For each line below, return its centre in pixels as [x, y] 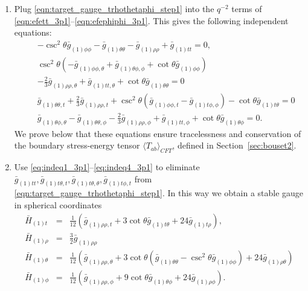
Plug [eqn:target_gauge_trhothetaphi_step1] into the [114, 8]
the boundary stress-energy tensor [77, 145]
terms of [247, 8]
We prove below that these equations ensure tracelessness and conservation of [158, 133]
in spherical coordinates [58, 205]
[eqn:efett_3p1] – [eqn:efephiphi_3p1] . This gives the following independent [151, 20]
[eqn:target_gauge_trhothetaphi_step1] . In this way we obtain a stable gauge [159, 193]
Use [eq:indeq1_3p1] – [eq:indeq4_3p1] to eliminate [107, 167]
